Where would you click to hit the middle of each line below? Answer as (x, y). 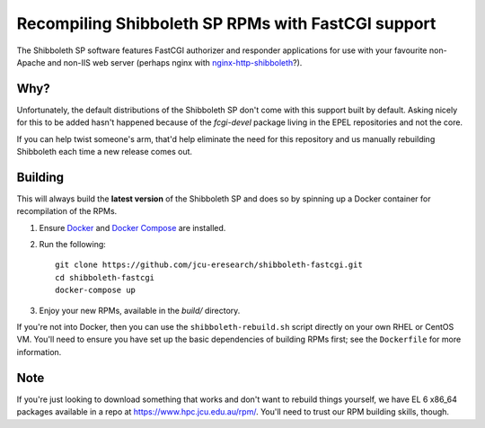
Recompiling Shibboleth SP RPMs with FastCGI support (226, 23)
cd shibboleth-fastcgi (105, 277)
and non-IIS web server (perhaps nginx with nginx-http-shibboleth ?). (175, 62)
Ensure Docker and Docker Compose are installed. (132, 227)
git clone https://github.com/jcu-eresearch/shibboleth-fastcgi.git (209, 265)
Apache (31, 62)
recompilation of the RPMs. (67, 211)
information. (39, 352)
